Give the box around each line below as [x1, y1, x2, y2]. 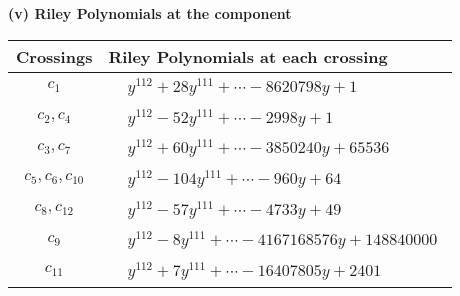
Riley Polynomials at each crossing [108, 44, 388, 68]
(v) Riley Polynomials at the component [8, 3, 292, 23]
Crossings [16, 44, 93, 68]
